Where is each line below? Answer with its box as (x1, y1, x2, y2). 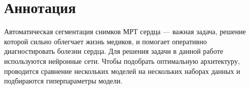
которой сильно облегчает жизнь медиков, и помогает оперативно (4, 36, 207, 46)
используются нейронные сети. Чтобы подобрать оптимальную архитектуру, (4, 55, 240, 66)
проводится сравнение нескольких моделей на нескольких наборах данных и (4, 65, 240, 76)
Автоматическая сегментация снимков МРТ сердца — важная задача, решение (4, 26, 246, 37)
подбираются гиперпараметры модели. (4, 75, 123, 86)
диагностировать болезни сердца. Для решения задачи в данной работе (4, 46, 223, 56)
